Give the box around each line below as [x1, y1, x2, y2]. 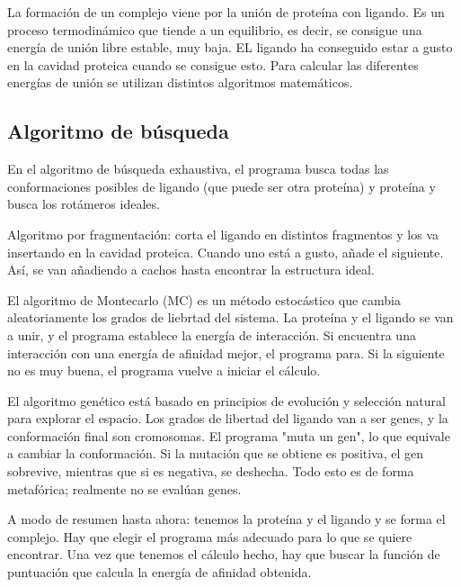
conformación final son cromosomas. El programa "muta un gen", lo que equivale [7, 426, 450, 445]
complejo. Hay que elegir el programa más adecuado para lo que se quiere [7, 527, 412, 546]
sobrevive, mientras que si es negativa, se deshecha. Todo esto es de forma [7, 462, 414, 481]
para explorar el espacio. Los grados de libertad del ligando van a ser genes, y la [7, 409, 448, 428]
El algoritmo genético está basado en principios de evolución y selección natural [7, 391, 446, 410]
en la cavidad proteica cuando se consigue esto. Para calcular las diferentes [7, 55, 419, 74]
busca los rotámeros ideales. [7, 194, 160, 213]
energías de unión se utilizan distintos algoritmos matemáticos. [7, 73, 353, 92]
